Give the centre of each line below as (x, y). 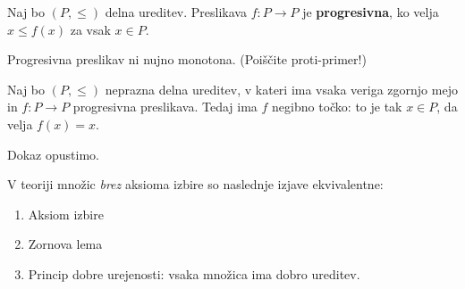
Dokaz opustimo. (53, 154)
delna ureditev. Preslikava (176, 12)
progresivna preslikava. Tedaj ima (165, 107)
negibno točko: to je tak (337, 107)
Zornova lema (65, 244)
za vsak (90, 29)
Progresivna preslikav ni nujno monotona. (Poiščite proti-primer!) (187, 59)
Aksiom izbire (66, 214)
